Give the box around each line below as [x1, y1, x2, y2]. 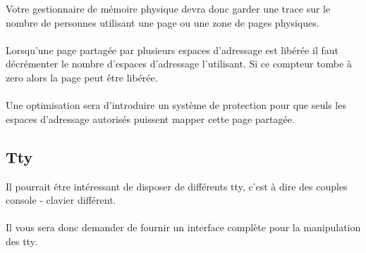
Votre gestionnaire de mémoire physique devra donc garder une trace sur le [6, 1, 331, 15]
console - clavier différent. [6, 193, 116, 207]
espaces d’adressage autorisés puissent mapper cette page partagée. [6, 111, 295, 126]
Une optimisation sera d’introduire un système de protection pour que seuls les [6, 98, 346, 112]
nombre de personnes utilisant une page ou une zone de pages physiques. [6, 15, 319, 30]
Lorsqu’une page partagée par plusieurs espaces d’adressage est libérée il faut [6, 42, 338, 57]
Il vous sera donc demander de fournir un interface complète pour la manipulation [6, 220, 361, 235]
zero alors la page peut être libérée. [6, 70, 158, 84]
